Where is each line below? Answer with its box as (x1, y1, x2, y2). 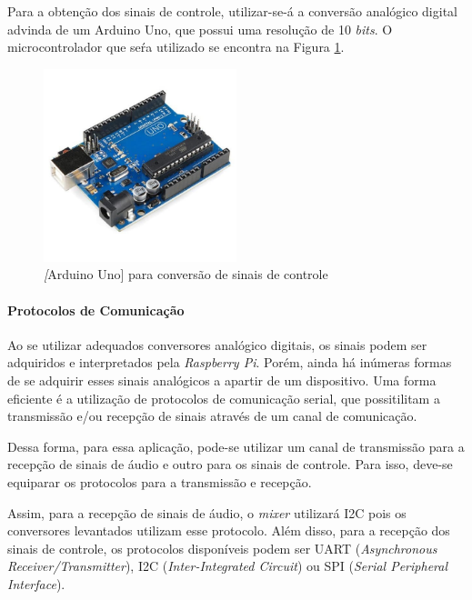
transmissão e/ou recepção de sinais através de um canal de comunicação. (7, 406, 417, 425)
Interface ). (7, 574, 65, 593)
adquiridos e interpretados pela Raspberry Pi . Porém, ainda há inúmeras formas (7, 353, 452, 372)
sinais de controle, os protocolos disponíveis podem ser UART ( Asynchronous (7, 538, 437, 557)
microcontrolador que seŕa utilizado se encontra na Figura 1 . (7, 37, 345, 56)
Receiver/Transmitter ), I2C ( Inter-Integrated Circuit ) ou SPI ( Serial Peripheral (7, 556, 448, 575)
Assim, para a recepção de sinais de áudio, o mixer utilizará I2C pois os (7, 503, 407, 522)
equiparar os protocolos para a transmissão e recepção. (7, 472, 312, 491)
